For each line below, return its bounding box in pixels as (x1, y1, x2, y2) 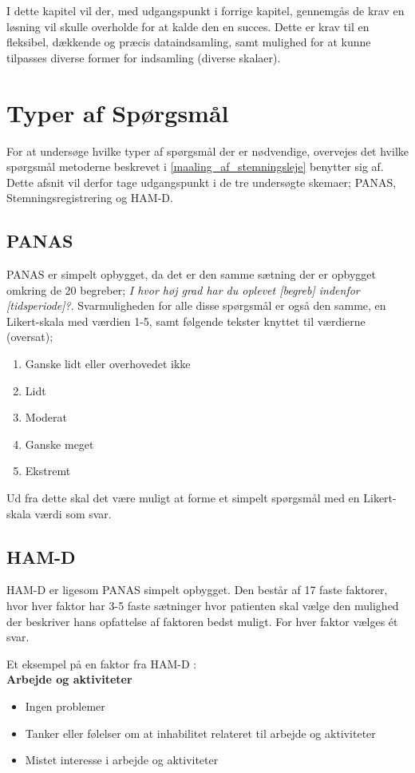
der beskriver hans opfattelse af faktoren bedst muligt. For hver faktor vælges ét (6, 612, 398, 629)
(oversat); (6, 328, 53, 345)
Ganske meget (25, 435, 94, 452)
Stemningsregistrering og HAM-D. (6, 189, 173, 206)
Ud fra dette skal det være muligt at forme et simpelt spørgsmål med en (6, 490, 360, 506)
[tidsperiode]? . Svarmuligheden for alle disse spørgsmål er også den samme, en (6, 297, 386, 314)
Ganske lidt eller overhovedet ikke (25, 355, 191, 372)
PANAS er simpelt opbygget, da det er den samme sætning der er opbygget (6, 266, 376, 283)
